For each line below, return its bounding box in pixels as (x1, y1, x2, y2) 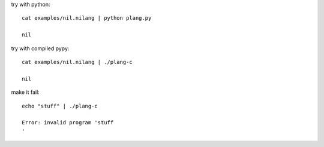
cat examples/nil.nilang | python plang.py (22, 15, 152, 22)
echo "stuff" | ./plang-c (22, 102, 98, 109)
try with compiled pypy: (11, 45, 70, 52)
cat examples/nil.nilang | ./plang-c (22, 59, 133, 65)
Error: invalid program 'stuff (22, 120, 114, 126)
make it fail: (11, 88, 40, 96)
